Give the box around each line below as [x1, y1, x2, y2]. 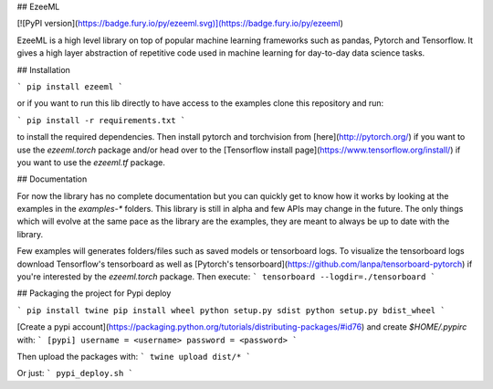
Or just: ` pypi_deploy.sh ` [16, 368, 134, 379]
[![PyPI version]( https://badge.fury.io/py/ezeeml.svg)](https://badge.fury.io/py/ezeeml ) [16, 18, 344, 29]
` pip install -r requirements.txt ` [16, 115, 186, 125]
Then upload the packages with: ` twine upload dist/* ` [16, 351, 251, 362]
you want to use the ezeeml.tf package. [16, 156, 166, 168]
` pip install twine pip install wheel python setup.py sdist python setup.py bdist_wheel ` [16, 305, 446, 315]
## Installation [16, 64, 70, 75]
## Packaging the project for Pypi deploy [16, 288, 172, 299]
